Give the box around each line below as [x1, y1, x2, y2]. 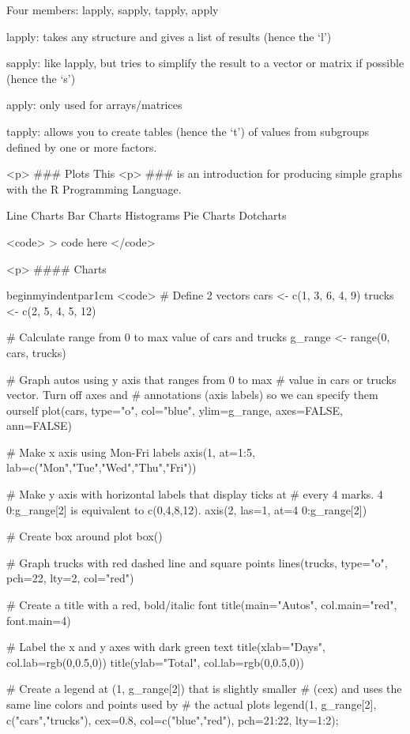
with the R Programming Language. [6, 180, 182, 197]
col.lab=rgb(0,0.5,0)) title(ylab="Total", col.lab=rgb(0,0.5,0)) [6, 653, 304, 670]
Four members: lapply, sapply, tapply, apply [6, 2, 219, 17]
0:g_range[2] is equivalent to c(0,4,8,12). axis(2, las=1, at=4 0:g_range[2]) [6, 501, 367, 518]
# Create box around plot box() [6, 528, 163, 544]
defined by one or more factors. [6, 138, 157, 155]
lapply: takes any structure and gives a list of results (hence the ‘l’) [6, 28, 332, 44]
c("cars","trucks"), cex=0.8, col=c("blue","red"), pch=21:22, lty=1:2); [6, 711, 339, 728]
